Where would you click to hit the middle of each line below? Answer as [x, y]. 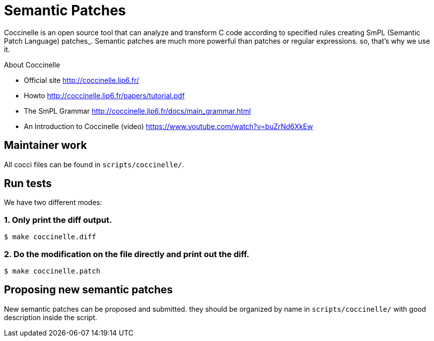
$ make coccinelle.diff [50, 237]
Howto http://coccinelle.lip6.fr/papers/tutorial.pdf [104, 95]
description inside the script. [51, 317]
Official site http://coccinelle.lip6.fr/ [81, 80]
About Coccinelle [32, 65]
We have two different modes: [53, 203]
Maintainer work [45, 145]
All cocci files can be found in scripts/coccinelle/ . [94, 164]
